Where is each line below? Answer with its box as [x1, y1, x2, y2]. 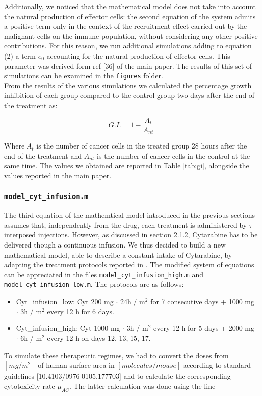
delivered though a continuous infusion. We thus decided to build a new [4, 239, 226, 250]
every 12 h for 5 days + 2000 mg [153, 323, 255, 333]
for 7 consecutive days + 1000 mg [150, 296, 255, 307]
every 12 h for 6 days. [47, 306, 114, 316]
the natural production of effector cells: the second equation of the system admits [4, 11, 256, 21]
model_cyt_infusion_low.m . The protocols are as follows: [4, 279, 184, 289]
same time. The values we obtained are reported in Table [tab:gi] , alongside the [4, 160, 249, 171]
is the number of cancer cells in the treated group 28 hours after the [36, 140, 247, 151]
